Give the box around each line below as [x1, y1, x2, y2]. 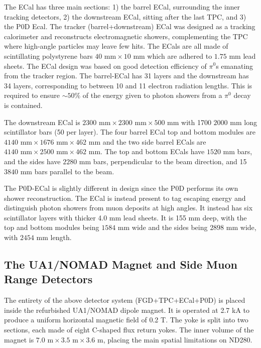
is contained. [4, 99, 43, 110]
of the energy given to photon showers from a [82, 90, 222, 100]
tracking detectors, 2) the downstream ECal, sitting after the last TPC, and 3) [4, 11, 246, 22]
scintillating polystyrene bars [4, 50, 93, 61]
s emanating [216, 60, 253, 71]
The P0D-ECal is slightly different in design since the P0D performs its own [4, 183, 238, 193]
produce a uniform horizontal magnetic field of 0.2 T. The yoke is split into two [4, 314, 248, 325]
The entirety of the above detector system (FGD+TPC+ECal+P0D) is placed [4, 295, 245, 305]
